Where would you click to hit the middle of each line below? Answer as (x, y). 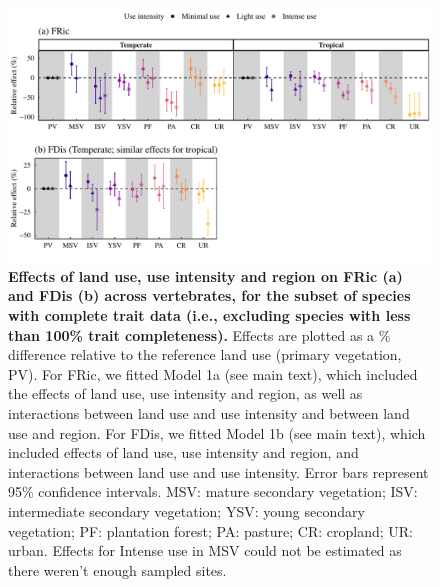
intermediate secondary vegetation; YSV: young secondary (186, 510)
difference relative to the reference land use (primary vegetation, (205, 354)
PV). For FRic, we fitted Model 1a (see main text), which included (213, 373)
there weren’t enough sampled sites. (117, 569)
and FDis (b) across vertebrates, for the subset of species (209, 295)
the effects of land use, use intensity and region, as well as (185, 393)
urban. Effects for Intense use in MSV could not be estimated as (205, 550)
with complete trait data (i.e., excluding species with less (209, 315)
